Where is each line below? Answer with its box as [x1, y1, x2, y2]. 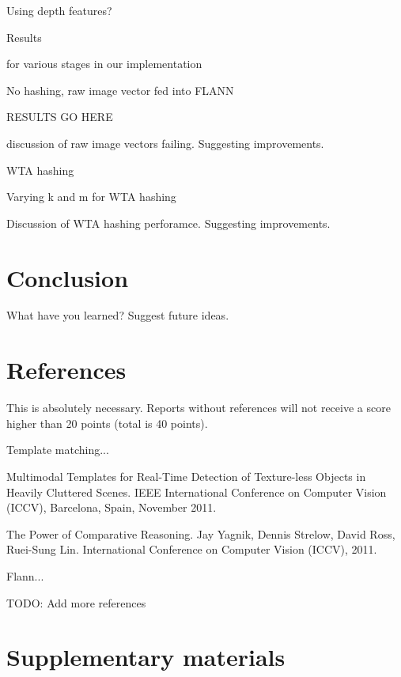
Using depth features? [6, 2, 112, 18]
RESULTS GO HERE [6, 108, 113, 125]
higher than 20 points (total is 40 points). [6, 414, 208, 431]
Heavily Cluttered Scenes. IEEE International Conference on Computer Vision [6, 483, 387, 500]
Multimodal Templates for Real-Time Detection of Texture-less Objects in [6, 467, 366, 484]
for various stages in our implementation [6, 55, 202, 72]
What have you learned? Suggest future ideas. [6, 307, 229, 323]
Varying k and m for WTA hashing [6, 188, 176, 205]
